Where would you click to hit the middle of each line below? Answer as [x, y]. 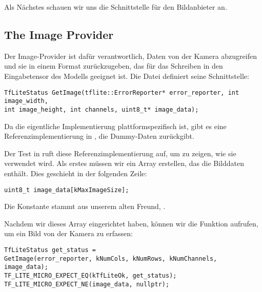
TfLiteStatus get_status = [50, 250]
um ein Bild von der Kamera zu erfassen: [68, 233]
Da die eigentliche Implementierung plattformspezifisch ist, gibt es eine [115, 126]
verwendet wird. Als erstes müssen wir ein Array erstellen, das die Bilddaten [124, 163]
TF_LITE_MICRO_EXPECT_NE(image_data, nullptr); [87, 284]
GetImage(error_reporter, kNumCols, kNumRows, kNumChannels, [111, 258]
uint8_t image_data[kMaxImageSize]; [67, 190]
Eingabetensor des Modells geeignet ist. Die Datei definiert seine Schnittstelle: [127, 76]
